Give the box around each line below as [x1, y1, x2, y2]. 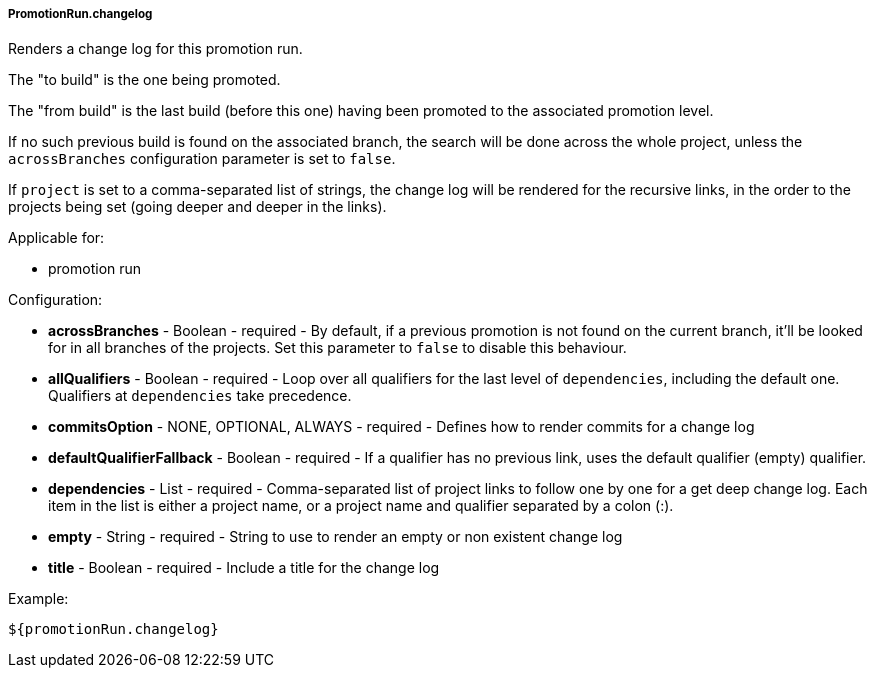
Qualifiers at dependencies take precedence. [48, 387, 352, 405]
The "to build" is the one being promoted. [8, 71, 281, 89]
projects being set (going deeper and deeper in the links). [8, 198, 387, 216]
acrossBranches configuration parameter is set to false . [8, 150, 396, 168]
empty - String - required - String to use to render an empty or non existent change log [48, 528, 623, 546]
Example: [8, 590, 69, 608]
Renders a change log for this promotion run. [8, 40, 303, 58]
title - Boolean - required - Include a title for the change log [48, 559, 440, 577]
